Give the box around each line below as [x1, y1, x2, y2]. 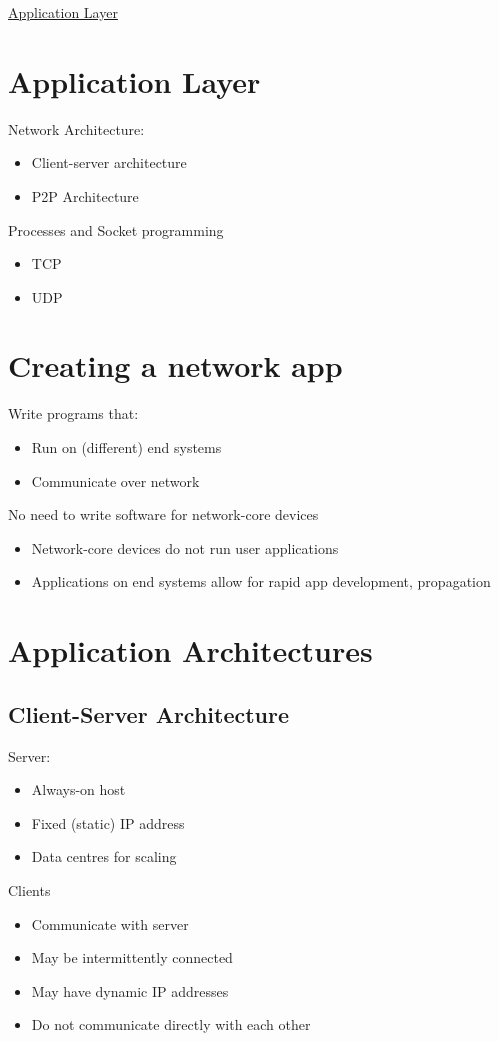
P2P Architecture [31, 185, 139, 206]
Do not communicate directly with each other [31, 1014, 311, 1035]
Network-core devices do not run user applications [31, 537, 339, 558]
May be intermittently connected [31, 947, 233, 968]
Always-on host [31, 779, 126, 800]
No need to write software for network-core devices [8, 504, 319, 525]
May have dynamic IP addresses [31, 980, 229, 1001]
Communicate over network [31, 470, 200, 491]
